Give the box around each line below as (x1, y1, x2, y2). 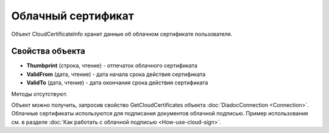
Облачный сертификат (11, 9, 134, 22)
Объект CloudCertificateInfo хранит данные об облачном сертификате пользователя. (11, 30, 233, 38)
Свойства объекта (11, 46, 85, 56)
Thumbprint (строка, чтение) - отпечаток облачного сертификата (26, 62, 197, 69)
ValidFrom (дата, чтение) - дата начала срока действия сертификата (26, 70, 206, 78)
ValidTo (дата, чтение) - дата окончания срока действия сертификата (26, 79, 208, 86)
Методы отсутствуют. (11, 90, 68, 97)
